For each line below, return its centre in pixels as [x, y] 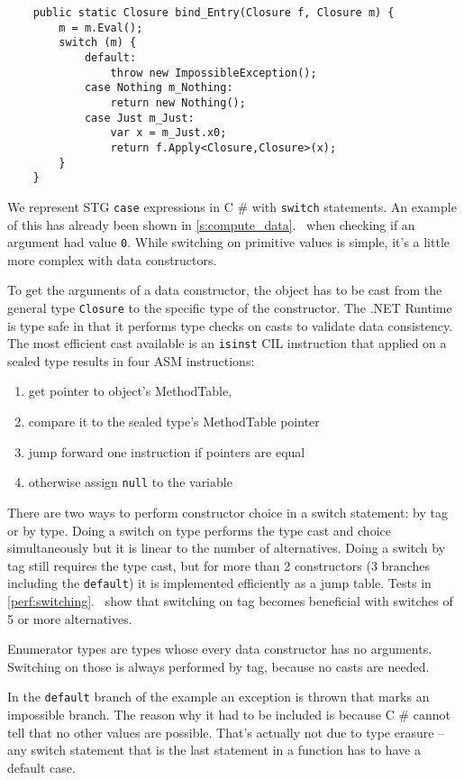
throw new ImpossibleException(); [214, 73]
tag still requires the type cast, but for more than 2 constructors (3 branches [218, 565]
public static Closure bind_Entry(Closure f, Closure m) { [214, 13]
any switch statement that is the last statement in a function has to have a [214, 750]
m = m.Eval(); [101, 28]
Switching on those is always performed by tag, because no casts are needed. [218, 666]
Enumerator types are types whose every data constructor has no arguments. [220, 649]
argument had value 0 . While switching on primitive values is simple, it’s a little [229, 242]
